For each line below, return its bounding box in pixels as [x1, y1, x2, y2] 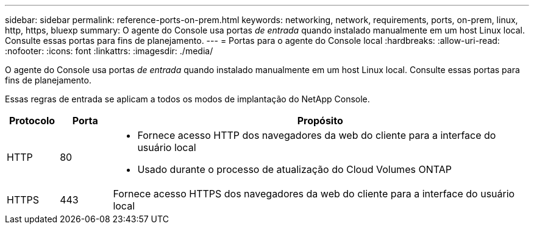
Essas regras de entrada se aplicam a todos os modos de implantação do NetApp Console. [5, 94, 370, 104]
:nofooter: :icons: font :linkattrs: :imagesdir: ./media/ [5, 46, 213, 56]
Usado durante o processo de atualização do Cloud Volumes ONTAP [137, 163, 452, 175]
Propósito [297, 114, 343, 127]
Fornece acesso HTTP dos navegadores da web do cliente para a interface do [137, 129, 496, 141]
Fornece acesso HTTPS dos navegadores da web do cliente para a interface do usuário [113, 188, 515, 200]
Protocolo [9, 114, 55, 127]
